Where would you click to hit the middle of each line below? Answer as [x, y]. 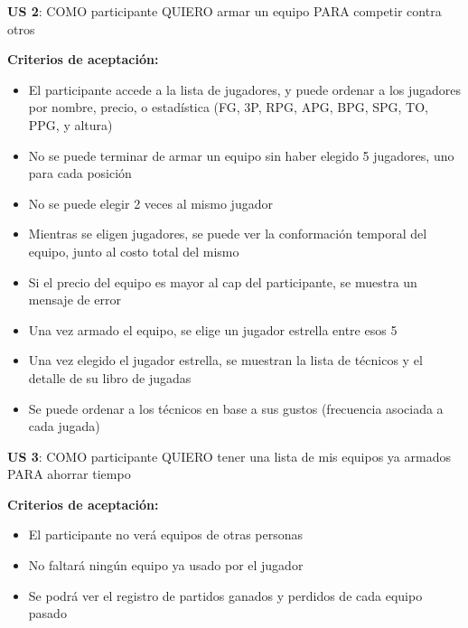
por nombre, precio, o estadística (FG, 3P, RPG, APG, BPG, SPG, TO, [228, 107]
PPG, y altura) [70, 124]
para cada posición [80, 173]
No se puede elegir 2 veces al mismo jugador [150, 203]
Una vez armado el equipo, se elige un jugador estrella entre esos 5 [213, 329]
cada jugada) [64, 426]
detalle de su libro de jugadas [110, 377]
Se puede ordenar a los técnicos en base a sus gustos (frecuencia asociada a [236, 408]
